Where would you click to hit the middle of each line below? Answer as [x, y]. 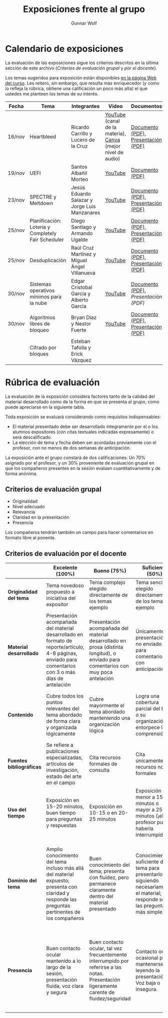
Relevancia [24, 512]
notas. [96, 974]
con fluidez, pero [109, 877]
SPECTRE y [43, 197]
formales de [103, 764]
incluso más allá [65, 868]
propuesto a [60, 592]
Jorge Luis [83, 206]
